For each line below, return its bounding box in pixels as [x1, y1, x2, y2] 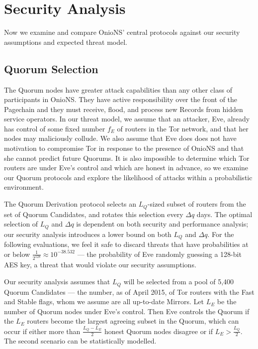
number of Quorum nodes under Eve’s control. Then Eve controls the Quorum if [4, 306, 250, 316]
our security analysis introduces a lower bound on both [4, 229, 172, 239]
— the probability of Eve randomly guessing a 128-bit [77, 248, 242, 259]
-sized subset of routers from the [147, 199, 246, 209]
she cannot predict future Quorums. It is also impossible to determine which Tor [4, 152, 250, 163]
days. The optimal [196, 209, 253, 219]
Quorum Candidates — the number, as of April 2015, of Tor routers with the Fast [4, 286, 255, 297]
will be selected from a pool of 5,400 [123, 276, 234, 287]
